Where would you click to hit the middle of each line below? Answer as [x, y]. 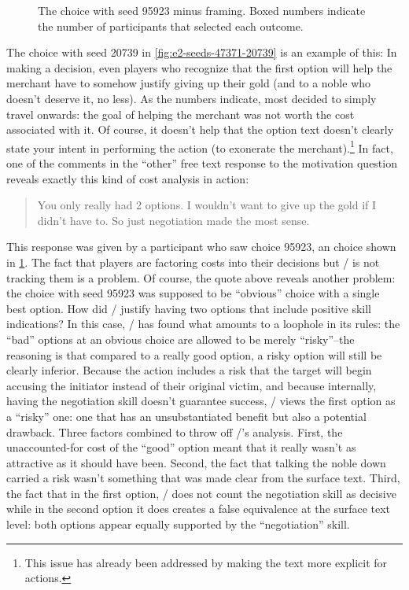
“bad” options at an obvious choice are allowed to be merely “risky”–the [181, 339]
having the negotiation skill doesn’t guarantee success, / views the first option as [201, 401]
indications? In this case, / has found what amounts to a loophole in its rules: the [203, 324]
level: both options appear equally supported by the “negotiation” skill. [178, 524]
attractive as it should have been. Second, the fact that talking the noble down [196, 462]
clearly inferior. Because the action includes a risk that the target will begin [189, 370]
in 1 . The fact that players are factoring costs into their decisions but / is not [193, 262]
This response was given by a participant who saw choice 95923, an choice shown [201, 247]
